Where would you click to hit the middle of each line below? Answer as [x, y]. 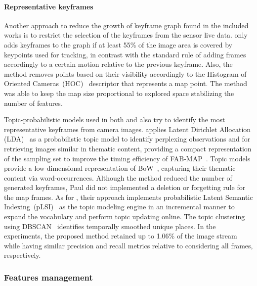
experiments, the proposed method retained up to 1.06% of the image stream [121, 236]
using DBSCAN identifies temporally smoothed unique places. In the [110, 226]
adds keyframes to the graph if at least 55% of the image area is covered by [118, 44]
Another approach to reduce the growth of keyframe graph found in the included [126, 25]
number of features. [33, 103]
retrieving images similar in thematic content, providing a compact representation [128, 148]
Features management [48, 277]
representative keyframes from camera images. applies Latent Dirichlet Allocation [128, 129]
